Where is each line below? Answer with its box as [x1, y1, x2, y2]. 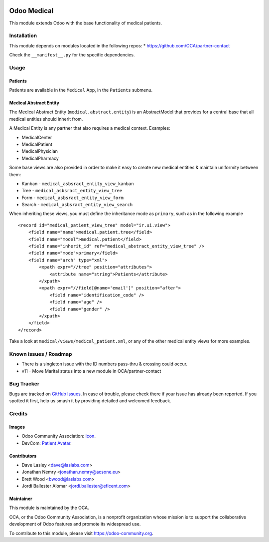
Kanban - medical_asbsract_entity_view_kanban [21, 180, 134, 187]
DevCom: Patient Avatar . [21, 440, 72, 446]
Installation [9, 32, 37, 39]
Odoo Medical [9, 6, 54, 15]
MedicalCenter [21, 134, 52, 140]
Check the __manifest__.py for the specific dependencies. [9, 52, 135, 58]
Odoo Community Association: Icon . [21, 433, 96, 439]
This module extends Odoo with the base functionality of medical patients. [9, 20, 162, 26]
